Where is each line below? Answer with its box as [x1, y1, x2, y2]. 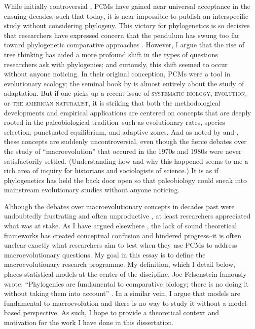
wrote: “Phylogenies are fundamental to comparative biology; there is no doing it [4, 278, 249, 289]
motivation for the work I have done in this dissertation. [4, 317, 174, 327]
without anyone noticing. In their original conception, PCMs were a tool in [4, 69, 230, 79]
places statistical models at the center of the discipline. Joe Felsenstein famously [4, 269, 247, 279]
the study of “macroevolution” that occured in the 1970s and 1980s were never [4, 146, 242, 156]
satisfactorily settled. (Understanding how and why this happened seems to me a [4, 155, 248, 166]
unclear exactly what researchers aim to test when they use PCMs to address [4, 240, 237, 250]
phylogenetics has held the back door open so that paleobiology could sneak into [4, 175, 247, 185]
